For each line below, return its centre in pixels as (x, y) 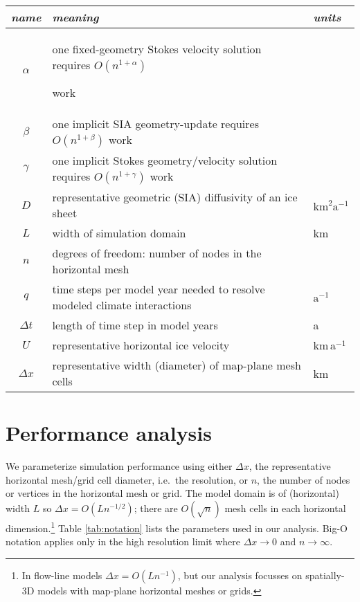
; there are (156, 508)
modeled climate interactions (122, 305)
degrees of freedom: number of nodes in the (157, 253)
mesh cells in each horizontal (285, 508)
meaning (75, 17)
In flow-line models (62, 575)
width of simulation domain (119, 233)
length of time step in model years (135, 325)
